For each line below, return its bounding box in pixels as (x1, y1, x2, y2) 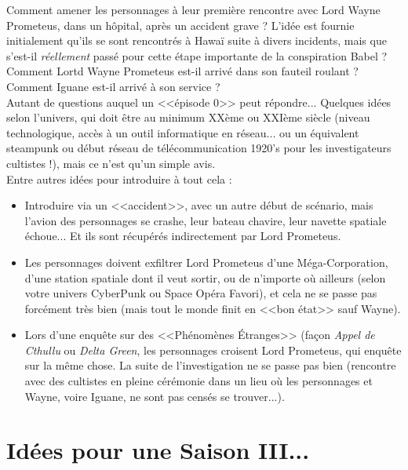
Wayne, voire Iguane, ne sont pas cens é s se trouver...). (24, 388, 285, 404)
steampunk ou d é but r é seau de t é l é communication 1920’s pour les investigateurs (6, 140, 392, 156)
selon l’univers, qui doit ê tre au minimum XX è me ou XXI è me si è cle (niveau (6, 109, 370, 126)
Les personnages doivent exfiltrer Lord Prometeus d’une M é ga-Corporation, (24, 253, 388, 270)
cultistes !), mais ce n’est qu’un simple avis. (6, 155, 216, 171)
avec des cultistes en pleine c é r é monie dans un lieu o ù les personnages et (24, 373, 373, 389)
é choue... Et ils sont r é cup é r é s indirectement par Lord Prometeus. (24, 228, 341, 244)
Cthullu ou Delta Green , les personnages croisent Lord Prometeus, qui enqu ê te (24, 341, 402, 358)
